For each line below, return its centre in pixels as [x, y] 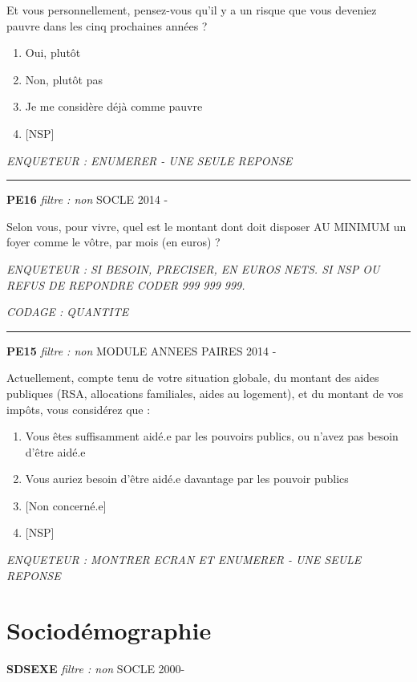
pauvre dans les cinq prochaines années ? [107, 25]
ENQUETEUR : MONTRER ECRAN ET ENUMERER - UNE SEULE [184, 560]
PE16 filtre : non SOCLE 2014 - [87, 199]
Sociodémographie [109, 630]
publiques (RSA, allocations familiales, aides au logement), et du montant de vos [205, 393]
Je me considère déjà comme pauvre [114, 106]
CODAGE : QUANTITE [68, 312]
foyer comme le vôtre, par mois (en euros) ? [113, 242]
